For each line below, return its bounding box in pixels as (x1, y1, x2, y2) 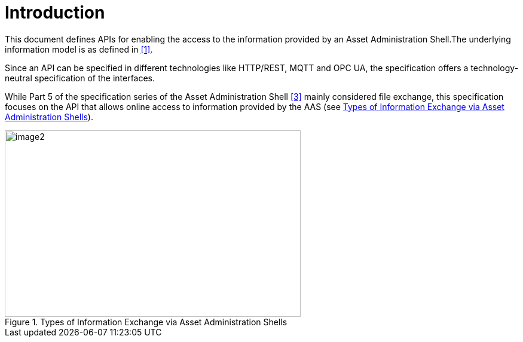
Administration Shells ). (5, 111, 93, 122)
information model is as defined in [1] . (5, 44, 153, 54)
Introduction (5, 2, 105, 23)
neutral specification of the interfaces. (5, 72, 155, 83)
